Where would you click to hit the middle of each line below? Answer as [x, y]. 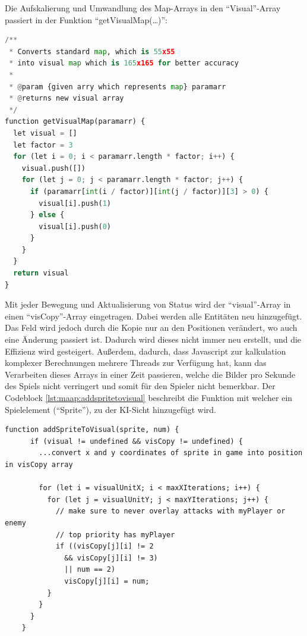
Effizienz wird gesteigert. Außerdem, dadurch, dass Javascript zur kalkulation [145, 351]
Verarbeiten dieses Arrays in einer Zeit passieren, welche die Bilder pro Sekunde [150, 374]
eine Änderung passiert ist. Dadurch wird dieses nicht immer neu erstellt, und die [153, 339]
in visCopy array [39, 464]
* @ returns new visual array [67, 98]
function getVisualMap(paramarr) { [75, 122]
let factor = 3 [43, 145]
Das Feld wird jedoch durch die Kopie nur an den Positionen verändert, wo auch [151, 328]
